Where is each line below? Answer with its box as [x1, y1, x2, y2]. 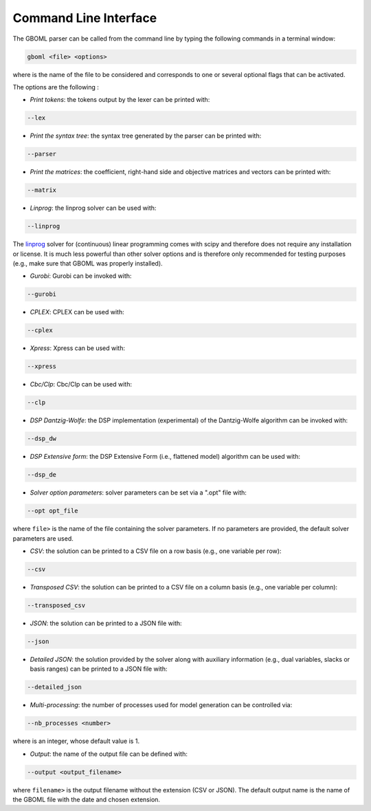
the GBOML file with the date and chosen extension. [12, 795, 161, 803]
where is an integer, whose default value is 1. [12, 737, 140, 746]
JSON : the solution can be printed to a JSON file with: [30, 619, 182, 627]
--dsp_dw [27, 435, 57, 443]
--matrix [27, 186, 57, 194]
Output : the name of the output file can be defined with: [30, 750, 188, 758]
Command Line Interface [12, 10, 157, 25]
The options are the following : [12, 83, 100, 91]
